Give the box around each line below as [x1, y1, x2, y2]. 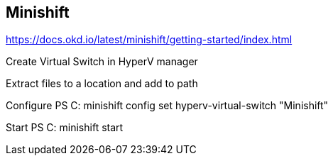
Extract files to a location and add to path [6, 77, 198, 90]
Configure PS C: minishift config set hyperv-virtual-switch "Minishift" [6, 99, 329, 112]
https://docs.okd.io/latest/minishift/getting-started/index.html [6, 33, 293, 46]
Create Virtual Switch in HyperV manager [6, 55, 198, 68]
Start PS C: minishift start [6, 121, 124, 134]
